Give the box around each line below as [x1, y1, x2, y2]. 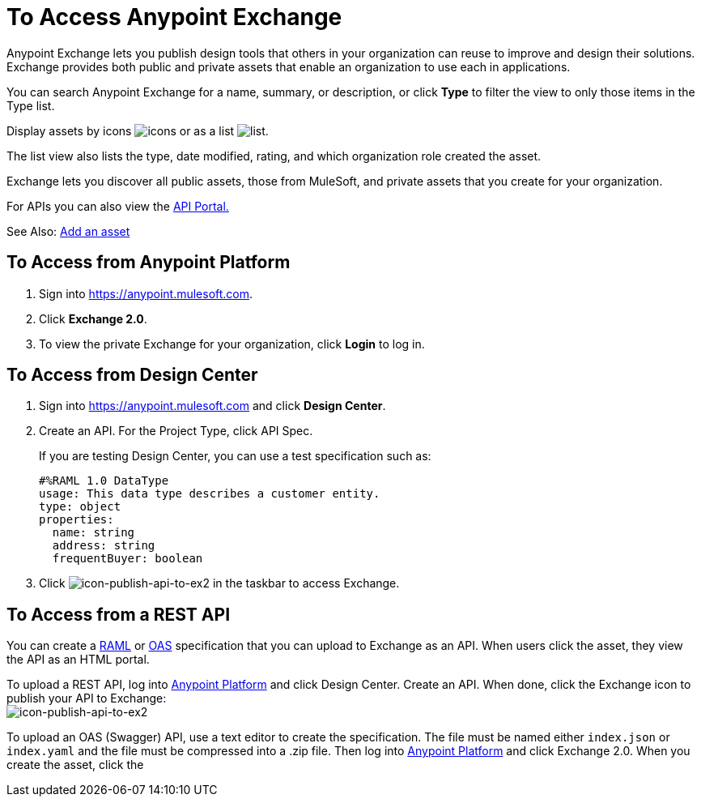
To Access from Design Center [6, 365, 258, 386]
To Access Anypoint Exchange [6, 3, 342, 31]
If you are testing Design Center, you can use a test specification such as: [39, 449, 431, 463]
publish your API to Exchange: [6, 691, 167, 706]
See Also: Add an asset [6, 224, 130, 238]
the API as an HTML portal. [6, 652, 150, 667]
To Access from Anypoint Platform [6, 252, 291, 273]
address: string [52, 539, 155, 553]
